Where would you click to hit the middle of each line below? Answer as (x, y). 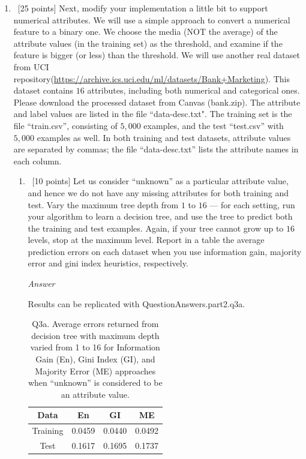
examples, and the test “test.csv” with (214, 125)
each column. (37, 160)
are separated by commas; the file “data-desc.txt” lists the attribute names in (156, 149)
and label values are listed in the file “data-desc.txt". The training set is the (153, 114)
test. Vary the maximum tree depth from (103, 204)
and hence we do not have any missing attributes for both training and (158, 192)
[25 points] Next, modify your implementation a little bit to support (143, 8)
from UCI (31, 66)
